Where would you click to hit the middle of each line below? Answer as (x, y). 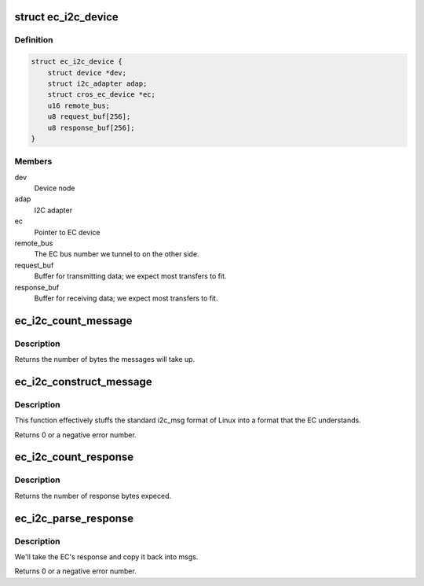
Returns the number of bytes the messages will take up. (105, 359)
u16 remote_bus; (79, 105)
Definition (34, 40)
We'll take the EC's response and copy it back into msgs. (106, 557)
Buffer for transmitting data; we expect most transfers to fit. (130, 276)
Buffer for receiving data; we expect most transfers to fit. (126, 298)
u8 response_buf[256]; (91, 127)
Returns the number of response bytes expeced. (93, 496)
